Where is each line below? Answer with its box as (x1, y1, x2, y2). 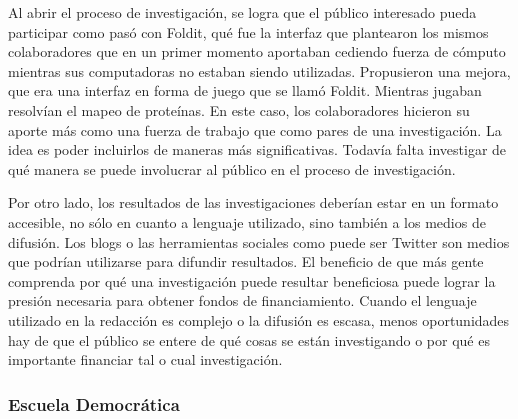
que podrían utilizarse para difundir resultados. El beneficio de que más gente (8, 251, 484, 272)
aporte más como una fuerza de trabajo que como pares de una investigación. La (8, 119, 502, 140)
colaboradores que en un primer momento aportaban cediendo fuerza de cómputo (8, 41, 506, 62)
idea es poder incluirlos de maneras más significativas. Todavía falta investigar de (8, 139, 507, 160)
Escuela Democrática (8, 391, 180, 416)
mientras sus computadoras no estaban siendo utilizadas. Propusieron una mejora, (8, 60, 511, 81)
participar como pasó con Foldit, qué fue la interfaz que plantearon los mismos (8, 21, 489, 42)
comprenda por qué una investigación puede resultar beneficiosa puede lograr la (8, 270, 496, 291)
